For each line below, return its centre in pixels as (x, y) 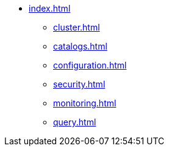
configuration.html (90, 65)
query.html (75, 122)
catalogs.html (80, 46)
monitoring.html (85, 103)
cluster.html (77, 27)
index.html (50, 8)
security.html (79, 84)
